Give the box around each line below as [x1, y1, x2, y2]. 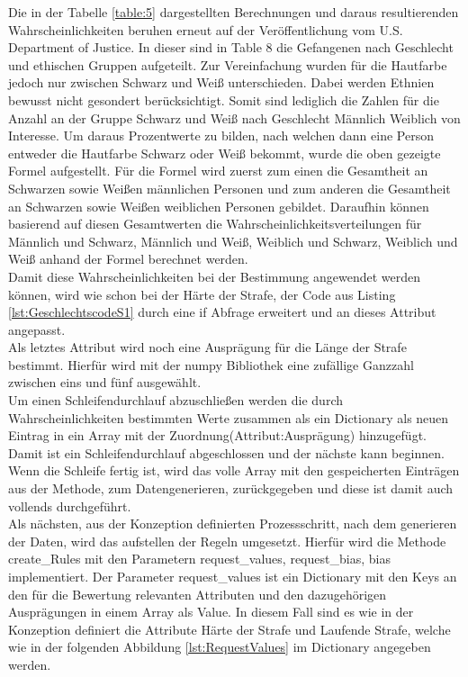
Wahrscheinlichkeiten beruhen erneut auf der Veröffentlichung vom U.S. [8, 20, 403, 39]
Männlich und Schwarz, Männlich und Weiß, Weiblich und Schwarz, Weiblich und [8, 231, 458, 250]
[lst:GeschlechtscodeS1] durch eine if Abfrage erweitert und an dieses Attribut [8, 302, 436, 321]
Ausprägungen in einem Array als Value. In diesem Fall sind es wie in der [8, 602, 414, 621]
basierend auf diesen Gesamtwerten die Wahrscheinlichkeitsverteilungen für [8, 214, 422, 233]
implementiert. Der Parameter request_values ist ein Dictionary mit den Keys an [8, 567, 457, 585]
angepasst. [8, 320, 66, 338]
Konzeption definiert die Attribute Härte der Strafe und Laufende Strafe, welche [8, 619, 451, 638]
